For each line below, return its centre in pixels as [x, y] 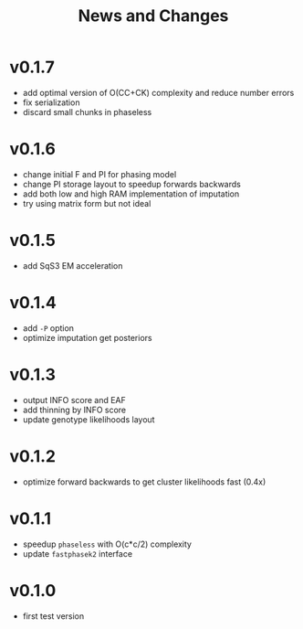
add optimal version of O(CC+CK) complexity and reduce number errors [158, 92]
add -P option [48, 328]
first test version [53, 616]
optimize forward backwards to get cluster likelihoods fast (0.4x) [144, 482]
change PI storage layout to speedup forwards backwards [132, 184]
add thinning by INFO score [74, 410]
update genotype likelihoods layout [89, 419]
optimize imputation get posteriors [87, 337]
